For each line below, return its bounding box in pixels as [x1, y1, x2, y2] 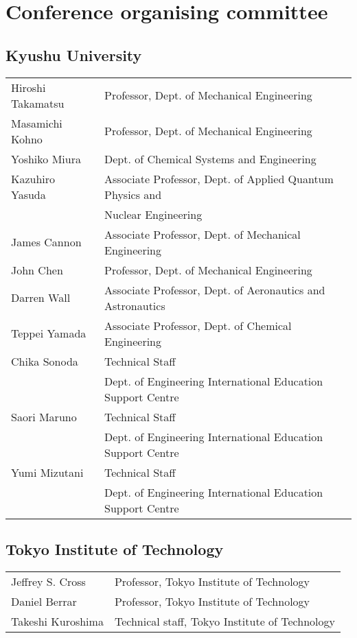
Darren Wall [11, 290, 71, 306]
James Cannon [11, 234, 82, 250]
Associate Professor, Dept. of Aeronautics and [104, 281, 325, 298]
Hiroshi [11, 79, 46, 95]
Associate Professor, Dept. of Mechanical [104, 226, 301, 242]
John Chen [11, 261, 63, 278]
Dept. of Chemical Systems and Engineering [104, 150, 316, 167]
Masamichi [11, 115, 62, 131]
